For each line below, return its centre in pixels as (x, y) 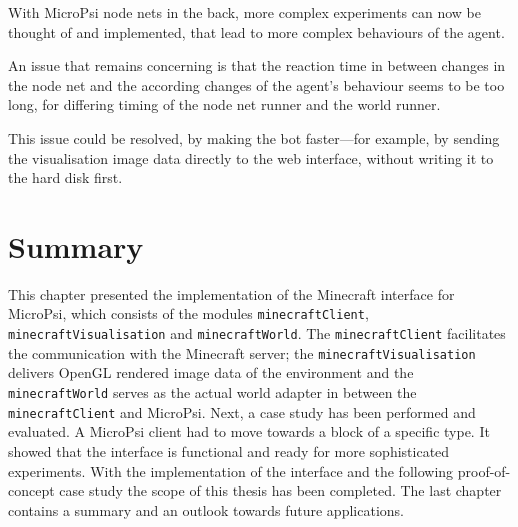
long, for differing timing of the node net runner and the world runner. (224, 104)
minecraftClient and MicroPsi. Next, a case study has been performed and (242, 411)
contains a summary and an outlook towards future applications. (206, 509)
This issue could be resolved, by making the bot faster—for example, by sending (254, 137)
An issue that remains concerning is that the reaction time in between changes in (257, 65)
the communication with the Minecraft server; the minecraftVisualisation (242, 352)
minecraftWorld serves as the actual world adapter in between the (212, 392)
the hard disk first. (65, 177)
